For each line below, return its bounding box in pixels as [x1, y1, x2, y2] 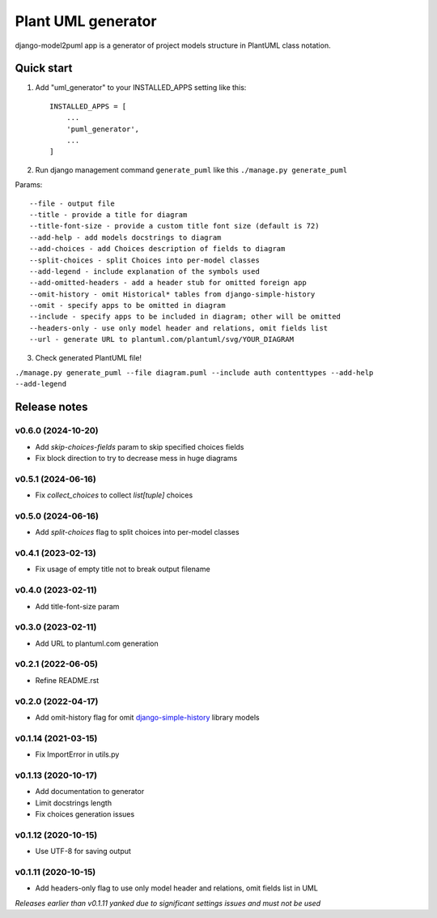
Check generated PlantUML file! [35, 352, 142, 362]
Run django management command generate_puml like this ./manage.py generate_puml [35, 164, 348, 174]
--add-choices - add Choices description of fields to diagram [29, 244, 286, 254]
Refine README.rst [35, 675, 100, 685]
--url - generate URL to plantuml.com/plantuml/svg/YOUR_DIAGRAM [29, 335, 295, 344]
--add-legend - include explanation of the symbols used [29, 267, 261, 275]
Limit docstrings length [35, 798, 112, 808]
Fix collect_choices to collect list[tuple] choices [35, 490, 193, 500]
